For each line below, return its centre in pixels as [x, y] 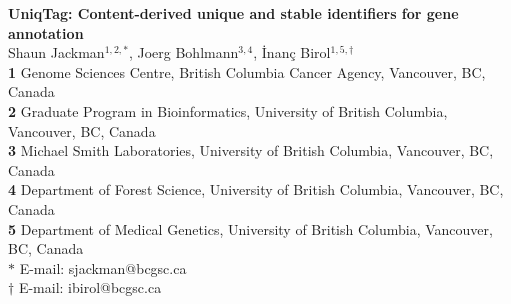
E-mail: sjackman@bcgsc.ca [103, 267]
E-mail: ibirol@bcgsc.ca [90, 287]
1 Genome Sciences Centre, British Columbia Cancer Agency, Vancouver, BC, [247, 71]
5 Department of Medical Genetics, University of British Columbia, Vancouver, [250, 228]
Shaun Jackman [56, 52]
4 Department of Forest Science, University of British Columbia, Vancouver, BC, [256, 189]
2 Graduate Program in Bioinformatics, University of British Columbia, [228, 110]
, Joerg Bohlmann [183, 52]
